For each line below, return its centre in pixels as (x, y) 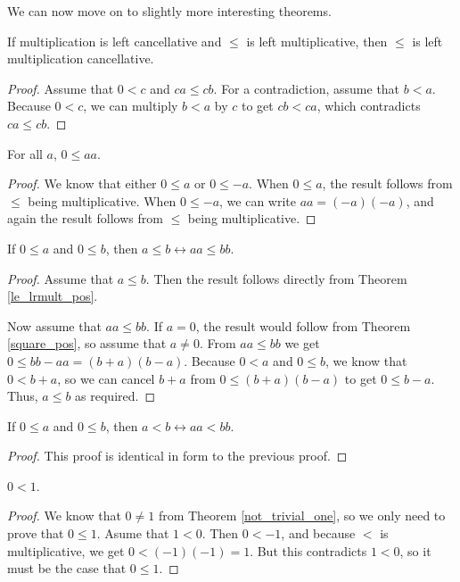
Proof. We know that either (82, 183)
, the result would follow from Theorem (303, 325)
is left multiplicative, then (317, 41)
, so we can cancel (106, 378)
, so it (415, 550)
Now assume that (54, 325)
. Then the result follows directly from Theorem (276, 278)
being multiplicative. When (102, 200)
